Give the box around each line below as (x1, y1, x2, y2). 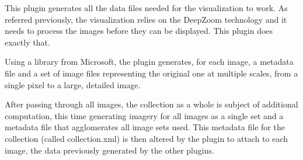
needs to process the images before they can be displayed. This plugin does (5, 25, 273, 37)
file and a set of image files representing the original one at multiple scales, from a (5, 67, 298, 79)
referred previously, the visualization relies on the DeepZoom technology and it (5, 13, 287, 25)
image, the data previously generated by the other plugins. (5, 144, 214, 156)
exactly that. (5, 36, 50, 48)
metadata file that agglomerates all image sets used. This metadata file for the (5, 121, 285, 133)
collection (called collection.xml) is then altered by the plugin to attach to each (5, 132, 288, 144)
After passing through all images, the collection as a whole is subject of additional (5, 98, 298, 110)
